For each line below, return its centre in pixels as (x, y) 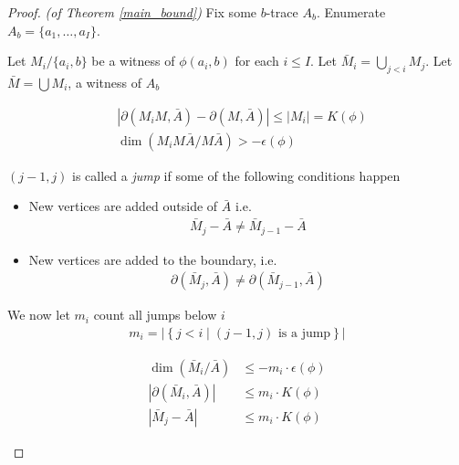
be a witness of (133, 61)
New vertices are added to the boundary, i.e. (153, 259)
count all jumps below (155, 315)
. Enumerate (351, 12)
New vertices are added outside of (123, 206)
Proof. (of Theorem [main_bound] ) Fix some (132, 12)
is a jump (304, 333)
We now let (39, 315)
